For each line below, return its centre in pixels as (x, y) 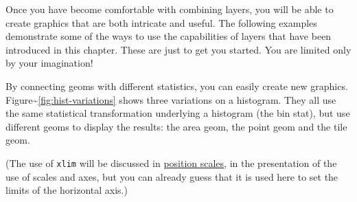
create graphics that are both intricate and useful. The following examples (161, 22)
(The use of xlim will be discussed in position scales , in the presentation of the (171, 162)
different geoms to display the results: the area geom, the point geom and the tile (176, 126)
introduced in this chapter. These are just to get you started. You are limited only (178, 49)
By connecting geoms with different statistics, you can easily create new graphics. (177, 86)
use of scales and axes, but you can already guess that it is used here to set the (172, 176)
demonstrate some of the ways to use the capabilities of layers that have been (169, 36)
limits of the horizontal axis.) (67, 190)
